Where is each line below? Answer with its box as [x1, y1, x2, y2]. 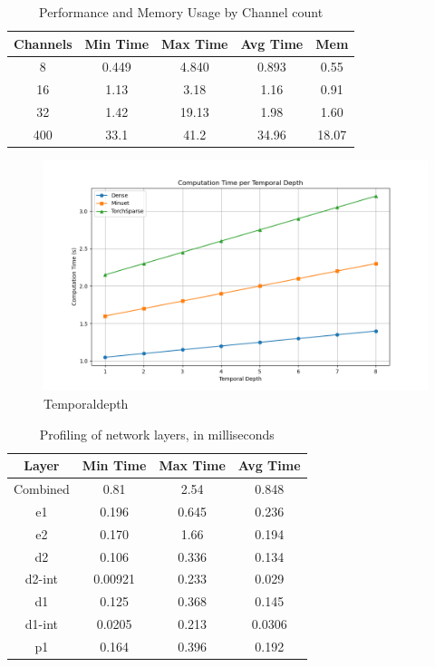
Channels [14, 34, 72, 53]
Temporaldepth [43, 394, 129, 413]
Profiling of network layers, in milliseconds [39, 424, 275, 443]
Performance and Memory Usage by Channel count [39, 3, 324, 21]
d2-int [24, 569, 59, 588]
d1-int [24, 614, 59, 633]
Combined [14, 479, 70, 498]
